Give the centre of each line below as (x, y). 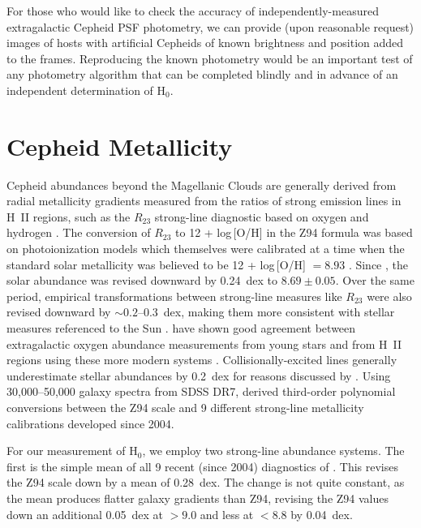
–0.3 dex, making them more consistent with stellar (266, 312)
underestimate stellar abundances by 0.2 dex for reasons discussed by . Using (199, 375)
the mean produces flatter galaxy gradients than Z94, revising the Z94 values (198, 498)
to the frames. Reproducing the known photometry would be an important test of (210, 58)
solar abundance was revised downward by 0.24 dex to (142, 280)
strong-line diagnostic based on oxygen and (262, 216)
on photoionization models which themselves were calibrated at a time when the (206, 249)
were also (389, 296)
